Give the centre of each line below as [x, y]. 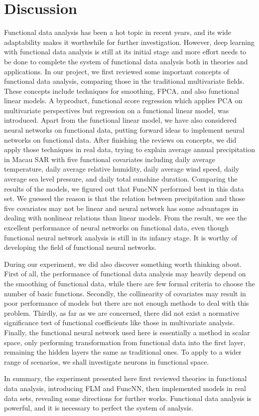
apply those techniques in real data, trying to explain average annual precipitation [129, 149]
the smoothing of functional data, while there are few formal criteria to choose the [129, 283]
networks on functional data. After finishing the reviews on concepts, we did [120, 139]
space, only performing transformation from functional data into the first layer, [125, 342]
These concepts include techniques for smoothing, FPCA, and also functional [122, 91]
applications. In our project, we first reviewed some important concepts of [117, 71]
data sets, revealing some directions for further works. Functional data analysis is [128, 398]
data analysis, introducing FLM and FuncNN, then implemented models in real [125, 388]
